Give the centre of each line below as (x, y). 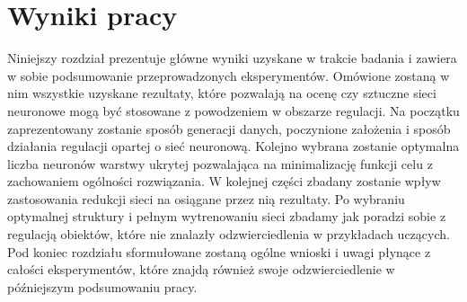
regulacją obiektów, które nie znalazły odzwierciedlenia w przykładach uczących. (229, 234)
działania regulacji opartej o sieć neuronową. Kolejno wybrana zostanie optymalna (233, 146)
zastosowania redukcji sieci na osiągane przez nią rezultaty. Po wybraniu (206, 198)
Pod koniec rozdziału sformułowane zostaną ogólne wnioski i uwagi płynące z (219, 251)
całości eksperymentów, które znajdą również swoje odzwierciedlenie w (201, 269)
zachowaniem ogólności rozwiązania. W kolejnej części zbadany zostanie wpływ (224, 181)
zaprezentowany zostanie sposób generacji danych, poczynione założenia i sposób (229, 128)
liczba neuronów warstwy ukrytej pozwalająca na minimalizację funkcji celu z (220, 163)
